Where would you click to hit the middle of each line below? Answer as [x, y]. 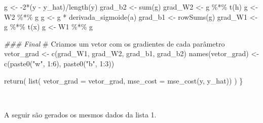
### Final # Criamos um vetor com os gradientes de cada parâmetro [115, 43]
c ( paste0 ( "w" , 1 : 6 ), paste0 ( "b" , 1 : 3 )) [59, 63]
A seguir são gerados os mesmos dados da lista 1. [80, 114]
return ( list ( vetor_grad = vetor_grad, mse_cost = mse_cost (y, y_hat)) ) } [124, 80]
